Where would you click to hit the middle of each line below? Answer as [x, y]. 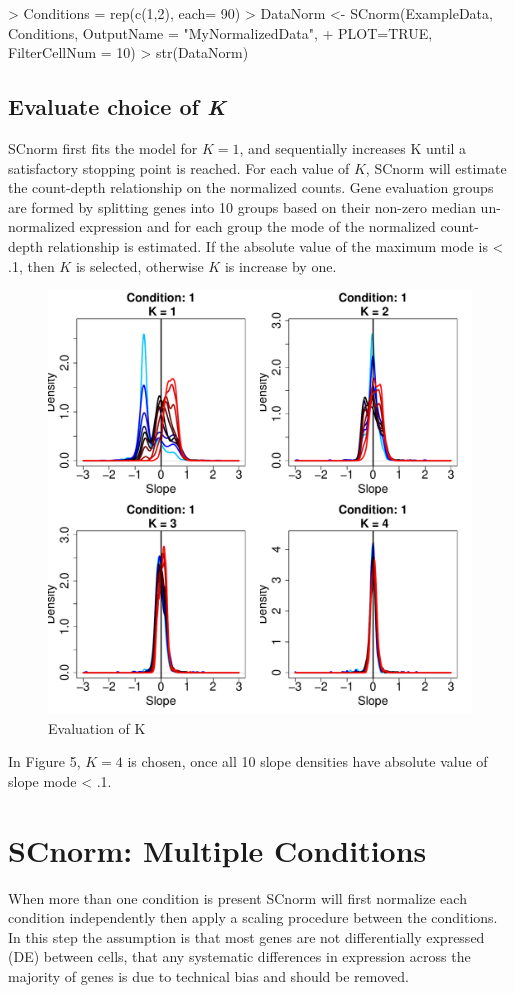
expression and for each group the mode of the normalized [257, 226]
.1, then [31, 265]
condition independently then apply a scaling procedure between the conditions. [253, 917]
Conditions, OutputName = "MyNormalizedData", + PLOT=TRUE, [220, 32]
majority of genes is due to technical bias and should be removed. [208, 976]
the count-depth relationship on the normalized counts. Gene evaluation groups [251, 187]
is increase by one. [280, 265]
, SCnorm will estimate [436, 167]
